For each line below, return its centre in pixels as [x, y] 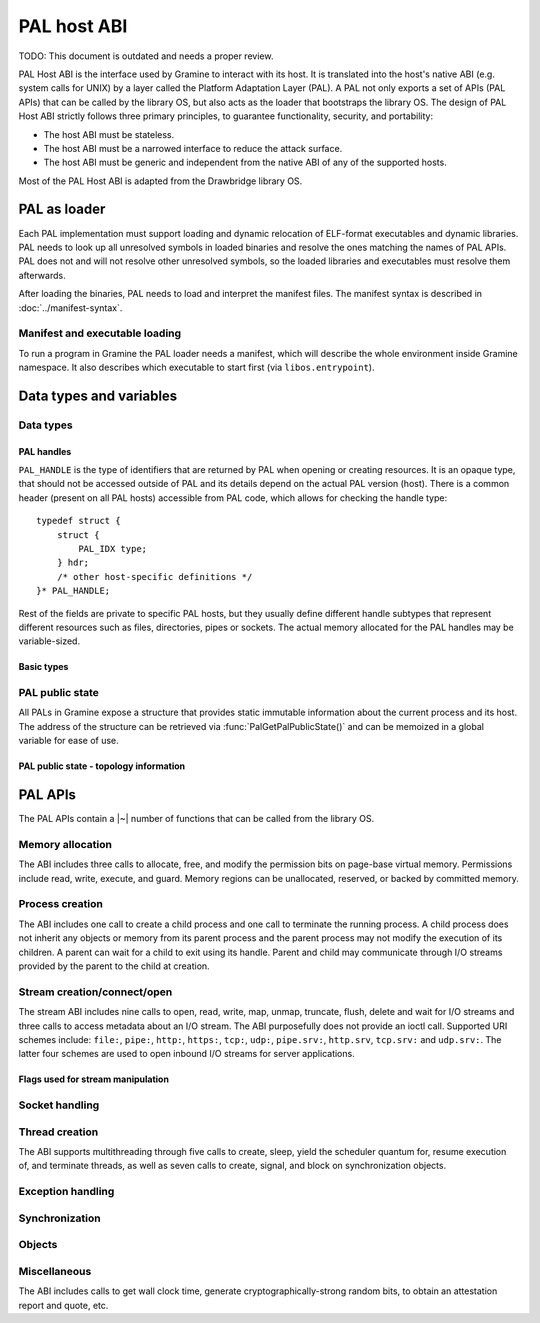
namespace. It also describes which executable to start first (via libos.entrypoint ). [196, 367]
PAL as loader [62, 209]
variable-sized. [49, 641]
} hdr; [73, 563]
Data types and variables [98, 395]
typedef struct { [78, 521]
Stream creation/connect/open [95, 992]
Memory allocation [65, 844]
